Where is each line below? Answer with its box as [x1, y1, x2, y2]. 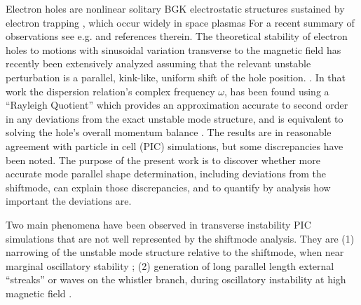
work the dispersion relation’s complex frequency [6, 83, 215, 98]
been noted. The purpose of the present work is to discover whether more [6, 152, 320, 167]
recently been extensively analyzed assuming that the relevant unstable [6, 56, 311, 71]
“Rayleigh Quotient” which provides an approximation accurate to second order [6, 97, 348, 112]
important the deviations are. [6, 194, 132, 208]
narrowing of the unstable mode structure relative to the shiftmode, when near [6, 245, 344, 259]
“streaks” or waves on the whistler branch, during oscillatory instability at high [6, 272, 346, 287]
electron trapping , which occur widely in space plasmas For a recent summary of [6, 15, 355, 29]
